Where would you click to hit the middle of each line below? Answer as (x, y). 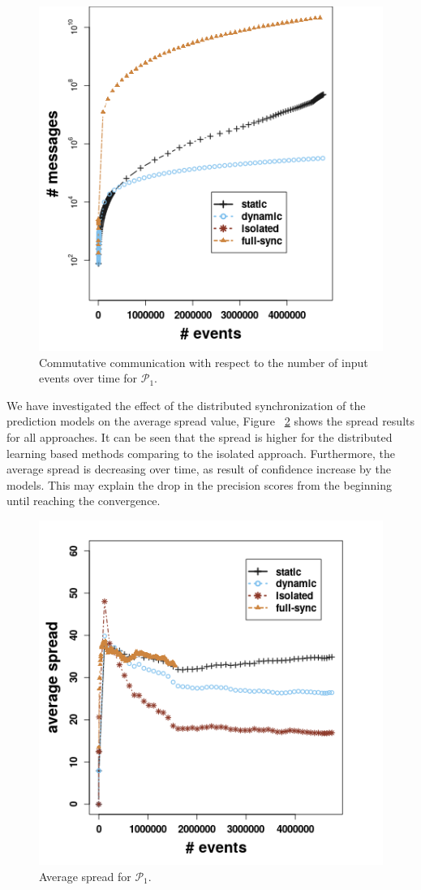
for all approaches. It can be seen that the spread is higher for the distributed (200, 436)
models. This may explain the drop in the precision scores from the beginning (199, 484)
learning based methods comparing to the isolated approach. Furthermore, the (201, 453)
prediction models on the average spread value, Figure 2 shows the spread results (210, 421)
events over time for (88, 378)
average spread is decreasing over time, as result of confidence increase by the (199, 469)
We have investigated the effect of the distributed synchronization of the (186, 405)
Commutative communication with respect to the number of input (204, 362)
